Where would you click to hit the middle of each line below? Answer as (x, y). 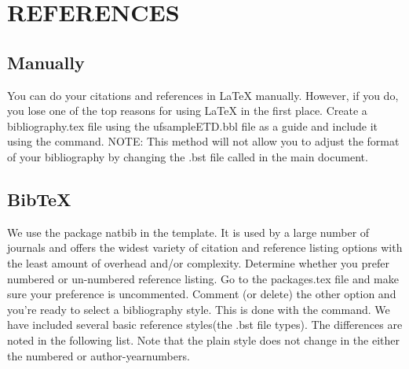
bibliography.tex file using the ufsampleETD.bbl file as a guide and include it (193, 125)
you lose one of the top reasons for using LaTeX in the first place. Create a (187, 111)
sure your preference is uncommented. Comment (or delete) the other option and (202, 294)
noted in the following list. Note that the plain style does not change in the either (203, 339)
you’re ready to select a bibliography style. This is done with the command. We (199, 309)
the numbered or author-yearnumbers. (99, 355)
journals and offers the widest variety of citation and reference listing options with (205, 247)
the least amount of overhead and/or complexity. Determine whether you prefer (199, 262)
